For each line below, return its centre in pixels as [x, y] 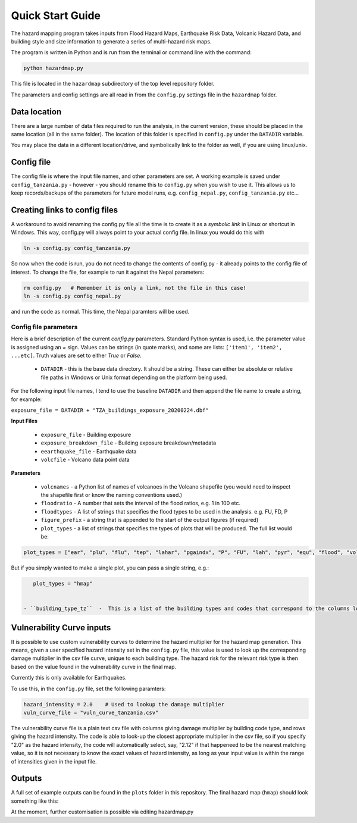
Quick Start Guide [56, 15]
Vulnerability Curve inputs [61, 628]
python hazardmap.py [53, 68]
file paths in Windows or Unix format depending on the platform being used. [134, 377]
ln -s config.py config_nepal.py [72, 296]
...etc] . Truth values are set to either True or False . [76, 355]
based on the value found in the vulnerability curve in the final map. [94, 666]
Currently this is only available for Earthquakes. [69, 678]
